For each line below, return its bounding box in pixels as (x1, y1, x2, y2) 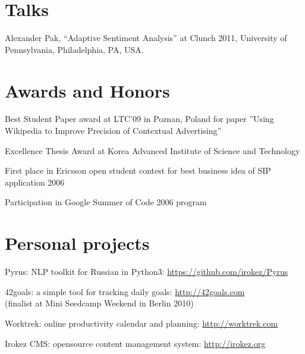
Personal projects (5, 231, 150, 255)
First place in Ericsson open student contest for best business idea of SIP (5, 164, 271, 177)
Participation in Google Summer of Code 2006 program (5, 196, 207, 208)
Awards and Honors (5, 78, 170, 102)
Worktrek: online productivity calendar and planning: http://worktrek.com (5, 317, 278, 329)
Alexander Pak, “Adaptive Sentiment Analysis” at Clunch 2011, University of (5, 32, 287, 44)
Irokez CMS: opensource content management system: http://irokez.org (5, 337, 266, 349)
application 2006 (5, 176, 65, 188)
